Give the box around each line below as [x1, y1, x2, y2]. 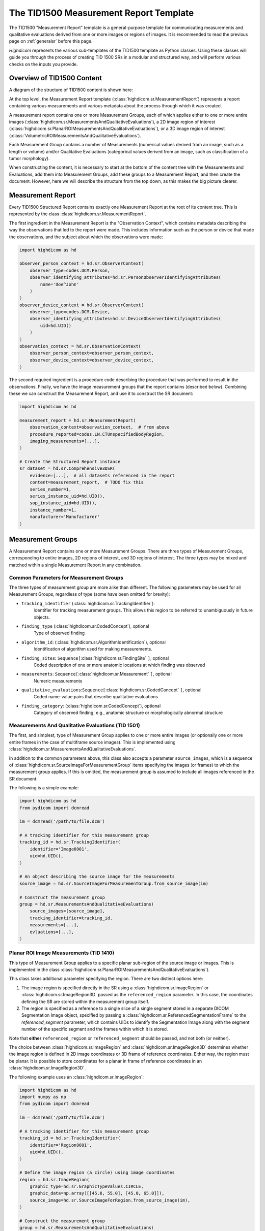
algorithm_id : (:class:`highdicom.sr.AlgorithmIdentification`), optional [21, 639, 166, 645]
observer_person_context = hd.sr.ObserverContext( [19, 261, 144, 266]
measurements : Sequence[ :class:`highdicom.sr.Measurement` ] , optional [21, 671, 172, 677]
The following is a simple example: [9, 785, 79, 791]
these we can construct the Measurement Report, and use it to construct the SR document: [9, 390, 193, 396]
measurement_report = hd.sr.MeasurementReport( [19, 418, 136, 423]
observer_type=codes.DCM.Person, [29, 267, 110, 273]
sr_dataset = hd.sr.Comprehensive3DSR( [19, 466, 115, 471]
